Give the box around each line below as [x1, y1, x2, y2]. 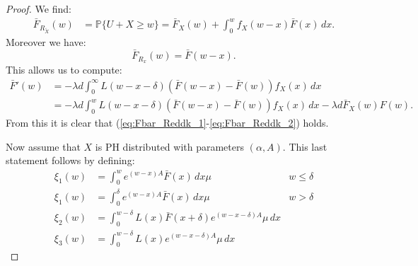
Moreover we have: [6, 35, 86, 50]
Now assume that [6, 139, 81, 154]
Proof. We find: [6, 1, 71, 16]
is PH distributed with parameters [95, 139, 245, 154]
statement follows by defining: [6, 153, 135, 168]
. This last [282, 139, 327, 154]
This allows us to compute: [6, 62, 122, 76]
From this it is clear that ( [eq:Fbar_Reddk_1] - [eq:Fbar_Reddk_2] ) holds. [6, 115, 329, 130]
